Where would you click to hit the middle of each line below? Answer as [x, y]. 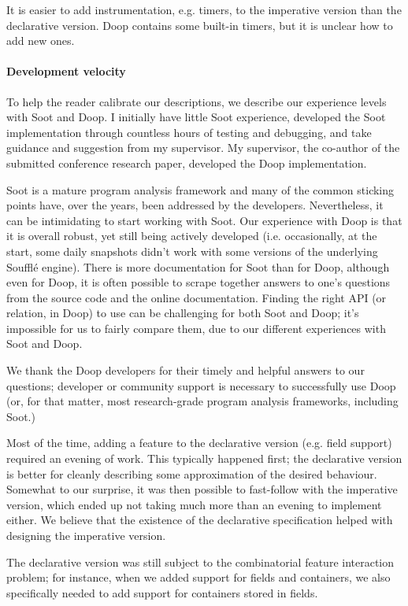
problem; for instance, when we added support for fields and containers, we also [198, 577]
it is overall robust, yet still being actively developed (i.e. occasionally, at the [192, 236]
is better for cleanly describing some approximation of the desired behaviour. [192, 473]
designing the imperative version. [86, 536]
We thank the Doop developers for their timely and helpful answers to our [185, 370]
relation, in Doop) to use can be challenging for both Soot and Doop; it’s [183, 313]
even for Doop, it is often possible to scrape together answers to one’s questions [198, 282]
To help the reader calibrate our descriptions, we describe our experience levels [197, 101]
